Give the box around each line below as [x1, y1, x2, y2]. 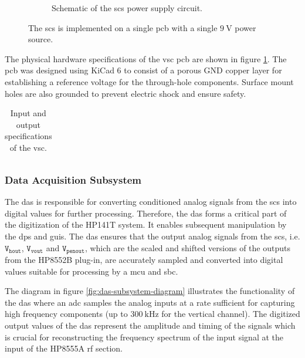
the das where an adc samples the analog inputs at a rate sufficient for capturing [5, 296, 295, 308]
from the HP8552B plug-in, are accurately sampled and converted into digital [5, 254, 283, 266]
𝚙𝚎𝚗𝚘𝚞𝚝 [66, 248, 85, 255]
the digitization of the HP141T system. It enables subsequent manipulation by [5, 218, 287, 231]
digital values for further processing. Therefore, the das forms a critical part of [5, 207, 287, 219]
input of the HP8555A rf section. [5, 342, 123, 354]
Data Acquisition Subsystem [5, 172, 142, 187]
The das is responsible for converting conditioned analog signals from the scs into [5, 195, 297, 208]
